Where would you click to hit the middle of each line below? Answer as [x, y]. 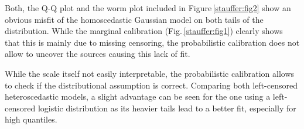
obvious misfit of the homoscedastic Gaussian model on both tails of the [134, 19]
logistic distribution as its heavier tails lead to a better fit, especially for [167, 108]
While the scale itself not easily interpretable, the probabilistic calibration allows [150, 73]
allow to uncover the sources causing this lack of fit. [98, 54]
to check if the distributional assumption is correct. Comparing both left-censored [151, 85]
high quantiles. [31, 119]
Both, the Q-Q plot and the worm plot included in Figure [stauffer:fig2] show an [148, 8]
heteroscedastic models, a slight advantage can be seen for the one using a [138, 96]
